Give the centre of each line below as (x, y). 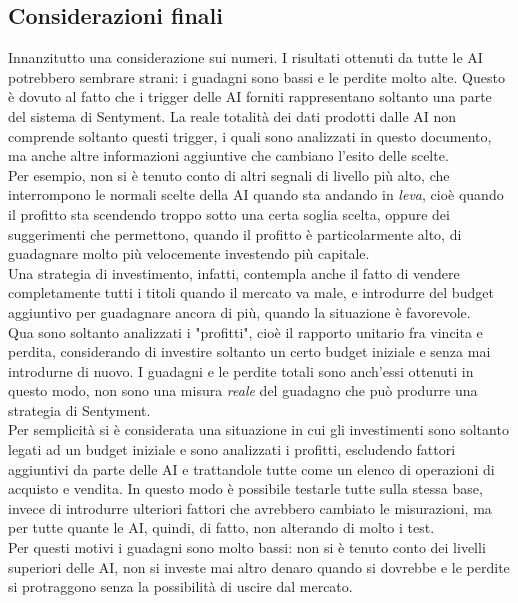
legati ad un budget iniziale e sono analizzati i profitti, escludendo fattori (232, 449)
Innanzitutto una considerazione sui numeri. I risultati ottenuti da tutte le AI (245, 57)
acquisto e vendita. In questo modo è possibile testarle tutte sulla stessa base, (245, 488)
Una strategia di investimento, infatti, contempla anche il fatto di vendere (234, 272)
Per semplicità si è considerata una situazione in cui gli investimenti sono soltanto (258, 429)
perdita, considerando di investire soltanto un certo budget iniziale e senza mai (249, 351)
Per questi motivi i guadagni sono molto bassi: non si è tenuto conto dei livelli (247, 547)
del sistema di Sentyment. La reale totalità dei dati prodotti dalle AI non (232, 115)
